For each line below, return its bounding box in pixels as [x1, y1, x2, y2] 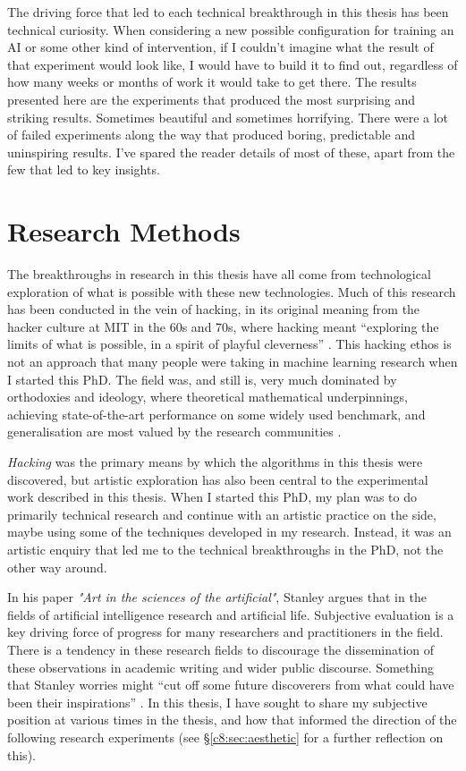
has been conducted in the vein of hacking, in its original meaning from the [7, 300, 420, 318]
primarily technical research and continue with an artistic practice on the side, [7, 504, 436, 523]
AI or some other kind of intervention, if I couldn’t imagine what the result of [7, 38, 434, 56]
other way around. [7, 557, 107, 576]
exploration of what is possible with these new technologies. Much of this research [7, 282, 456, 301]
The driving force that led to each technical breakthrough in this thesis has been [7, 3, 449, 21]
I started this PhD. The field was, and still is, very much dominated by [7, 369, 397, 388]
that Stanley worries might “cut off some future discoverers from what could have [7, 675, 454, 694]
